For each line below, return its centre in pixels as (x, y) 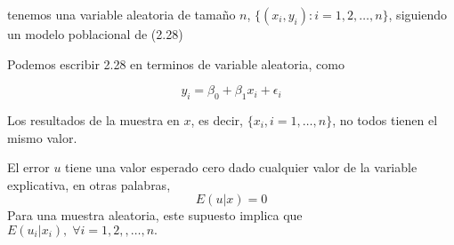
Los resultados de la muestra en (93, 119)
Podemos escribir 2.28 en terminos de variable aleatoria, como (176, 63)
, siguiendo (418, 14)
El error (28, 167)
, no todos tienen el (385, 119)
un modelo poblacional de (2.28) (95, 34)
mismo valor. (42, 137)
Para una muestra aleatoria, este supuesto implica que (155, 215)
